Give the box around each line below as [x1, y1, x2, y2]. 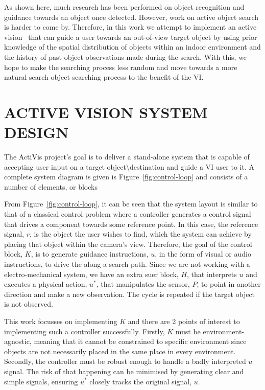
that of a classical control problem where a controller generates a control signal [4, 209, 251, 219]
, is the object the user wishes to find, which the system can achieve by [29, 228, 252, 239]
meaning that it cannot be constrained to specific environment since [34, 336, 247, 347]
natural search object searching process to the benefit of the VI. [4, 72, 204, 82]
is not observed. [4, 299, 53, 309]
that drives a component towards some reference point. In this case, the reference [4, 218, 258, 229]
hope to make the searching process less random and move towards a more [4, 61, 237, 72]
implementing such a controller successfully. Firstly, [4, 326, 165, 336]
